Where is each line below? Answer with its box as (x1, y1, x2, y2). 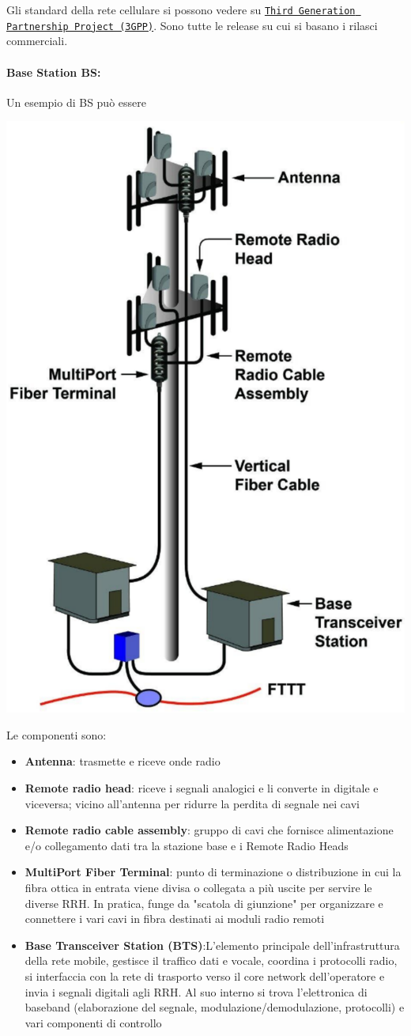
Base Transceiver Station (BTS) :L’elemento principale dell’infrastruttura (25, 936, 400, 953)
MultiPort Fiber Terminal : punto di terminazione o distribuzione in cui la (25, 864, 402, 880)
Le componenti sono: (6, 726, 107, 743)
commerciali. (6, 32, 68, 49)
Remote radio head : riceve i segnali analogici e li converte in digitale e (25, 780, 379, 796)
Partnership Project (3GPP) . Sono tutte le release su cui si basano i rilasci (6, 17, 378, 33)
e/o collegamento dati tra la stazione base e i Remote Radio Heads (25, 837, 349, 853)
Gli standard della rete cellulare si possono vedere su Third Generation (6, 2, 356, 17)
